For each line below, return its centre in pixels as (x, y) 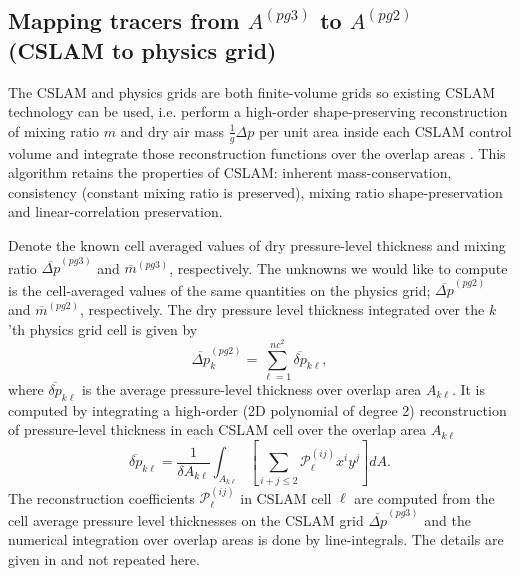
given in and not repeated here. (104, 558)
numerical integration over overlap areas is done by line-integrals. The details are (256, 539)
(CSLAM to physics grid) (142, 49)
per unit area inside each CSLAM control (385, 130)
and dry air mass (172, 130)
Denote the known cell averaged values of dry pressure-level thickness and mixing (257, 244)
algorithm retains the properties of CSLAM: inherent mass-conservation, (230, 172)
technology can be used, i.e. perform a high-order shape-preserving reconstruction (258, 111)
